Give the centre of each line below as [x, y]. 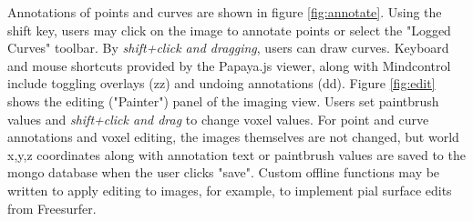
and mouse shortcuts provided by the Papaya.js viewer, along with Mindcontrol [229, 65]
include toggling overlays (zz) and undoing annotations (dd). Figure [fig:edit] [221, 83]
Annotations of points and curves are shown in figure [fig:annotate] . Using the [225, 12]
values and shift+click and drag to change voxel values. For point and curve [218, 119]
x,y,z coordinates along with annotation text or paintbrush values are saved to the [236, 154]
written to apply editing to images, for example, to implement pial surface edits [230, 190]
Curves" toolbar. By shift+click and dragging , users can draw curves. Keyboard [228, 48]
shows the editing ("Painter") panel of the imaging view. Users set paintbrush [223, 100]
